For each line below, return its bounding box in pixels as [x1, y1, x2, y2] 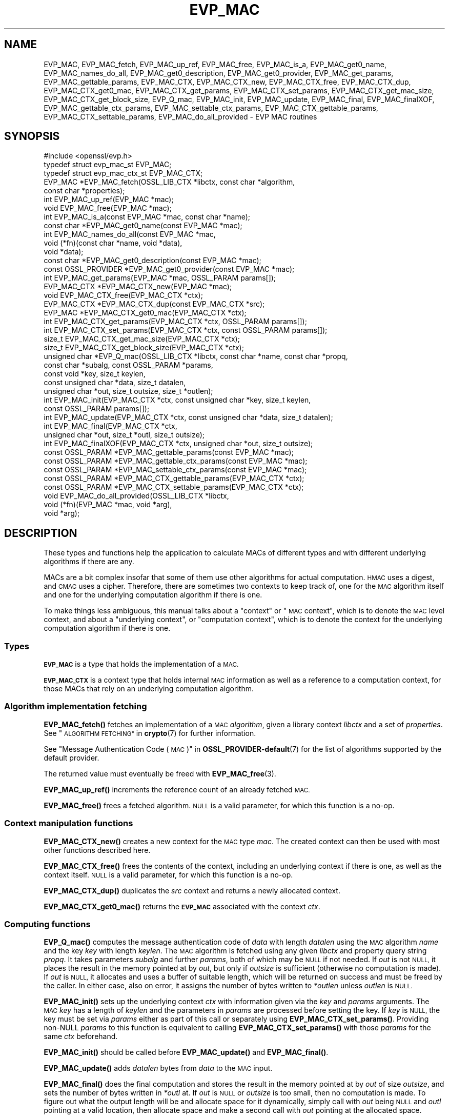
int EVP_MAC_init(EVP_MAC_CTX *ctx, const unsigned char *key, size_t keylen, [44, 395, 311, 405]
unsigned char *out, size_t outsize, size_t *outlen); [44, 387, 213, 396]
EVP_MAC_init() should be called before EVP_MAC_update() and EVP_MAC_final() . [44, 1048, 329, 1057]
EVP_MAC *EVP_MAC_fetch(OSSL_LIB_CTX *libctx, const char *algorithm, [44, 177, 295, 187]
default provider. [44, 753, 99, 762]
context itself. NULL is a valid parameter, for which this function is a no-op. [44, 870, 293, 879]
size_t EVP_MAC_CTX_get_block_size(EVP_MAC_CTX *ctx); [44, 343, 244, 352]
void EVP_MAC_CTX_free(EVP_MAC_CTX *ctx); [44, 291, 203, 300]
